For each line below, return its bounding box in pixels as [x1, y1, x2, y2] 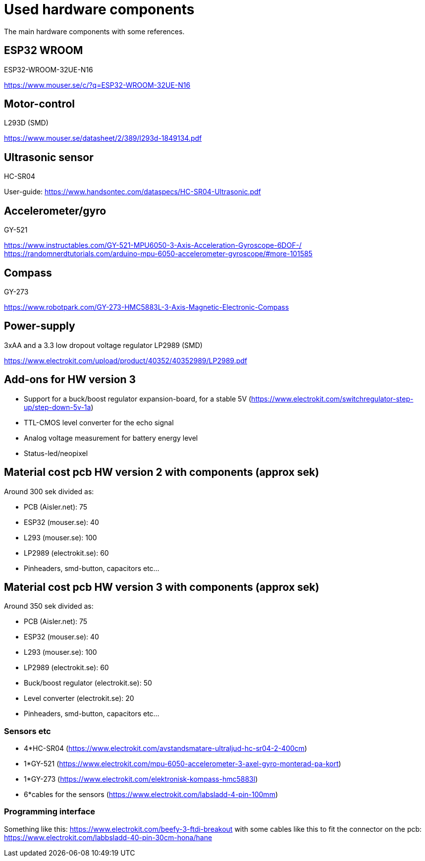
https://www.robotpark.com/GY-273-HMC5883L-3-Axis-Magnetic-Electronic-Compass [4, 302, 289, 311]
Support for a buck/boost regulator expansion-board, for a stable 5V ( [24, 394, 252, 403]
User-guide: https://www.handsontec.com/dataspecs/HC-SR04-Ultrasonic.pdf [4, 187, 261, 196]
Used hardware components [4, 1, 195, 18]
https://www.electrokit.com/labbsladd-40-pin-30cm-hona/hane [4, 833, 212, 842]
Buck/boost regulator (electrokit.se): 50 [24, 679, 152, 688]
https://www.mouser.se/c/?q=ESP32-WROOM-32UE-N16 [4, 80, 191, 89]
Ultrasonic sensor [4, 151, 94, 164]
